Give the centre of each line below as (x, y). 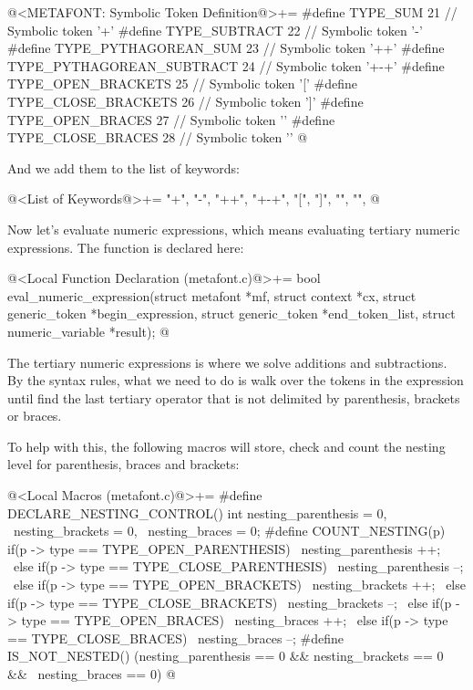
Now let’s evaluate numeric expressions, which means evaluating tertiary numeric (234, 229)
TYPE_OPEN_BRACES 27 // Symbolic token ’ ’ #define (171, 119)
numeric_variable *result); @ (88, 331)
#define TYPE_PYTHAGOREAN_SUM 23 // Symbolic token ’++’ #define (226, 48)
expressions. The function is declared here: (126, 247)
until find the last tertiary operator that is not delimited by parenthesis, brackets (234, 397)
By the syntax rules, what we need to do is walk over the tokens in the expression (236, 380)
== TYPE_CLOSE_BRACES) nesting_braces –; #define (176, 638)
